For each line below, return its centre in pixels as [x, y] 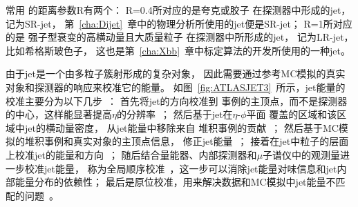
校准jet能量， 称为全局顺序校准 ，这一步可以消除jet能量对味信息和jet [181, 168]
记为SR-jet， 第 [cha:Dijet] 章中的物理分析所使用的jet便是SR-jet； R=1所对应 [179, 23]
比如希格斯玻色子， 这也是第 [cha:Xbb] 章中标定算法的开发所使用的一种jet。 [178, 50]
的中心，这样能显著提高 [59, 114]
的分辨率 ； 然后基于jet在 [175, 114]
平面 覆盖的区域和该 [292, 114]
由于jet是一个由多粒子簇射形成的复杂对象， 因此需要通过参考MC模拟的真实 [176, 73]
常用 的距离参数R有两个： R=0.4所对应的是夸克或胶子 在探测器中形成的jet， [178, 10]
